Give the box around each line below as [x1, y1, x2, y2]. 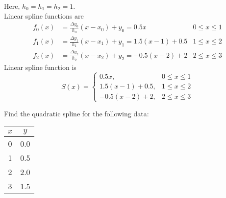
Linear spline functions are [4, 10, 84, 21]
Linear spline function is [4, 62, 76, 72]
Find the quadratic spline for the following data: [4, 108, 149, 118]
